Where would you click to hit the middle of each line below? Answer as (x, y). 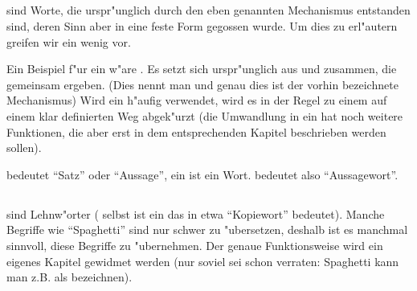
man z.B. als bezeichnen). (69, 277)
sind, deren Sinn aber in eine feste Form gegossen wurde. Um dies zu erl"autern (202, 25)
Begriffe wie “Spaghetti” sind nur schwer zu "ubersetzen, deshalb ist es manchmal (207, 230)
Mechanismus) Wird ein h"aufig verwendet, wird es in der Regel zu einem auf (197, 100)
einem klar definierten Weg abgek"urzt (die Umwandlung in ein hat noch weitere (205, 115)
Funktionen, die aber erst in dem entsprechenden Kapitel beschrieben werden (196, 131)
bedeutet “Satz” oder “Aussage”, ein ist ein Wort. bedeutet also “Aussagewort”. (202, 174)
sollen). (24, 148)
